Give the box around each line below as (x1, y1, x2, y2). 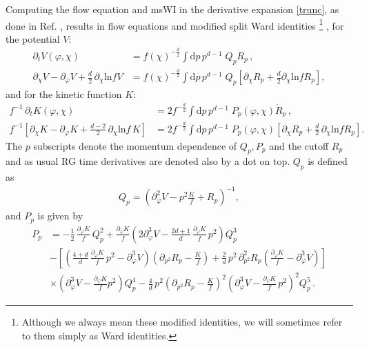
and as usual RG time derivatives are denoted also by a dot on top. (6, 154, 290, 168)
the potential (6, 31, 60, 46)
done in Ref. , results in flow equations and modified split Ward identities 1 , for (6, 16, 344, 32)
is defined (308, 154, 348, 168)
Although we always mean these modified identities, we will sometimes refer (21, 315, 343, 329)
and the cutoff (269, 138, 329, 152)
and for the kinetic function (6, 86, 122, 101)
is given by (37, 208, 83, 223)
